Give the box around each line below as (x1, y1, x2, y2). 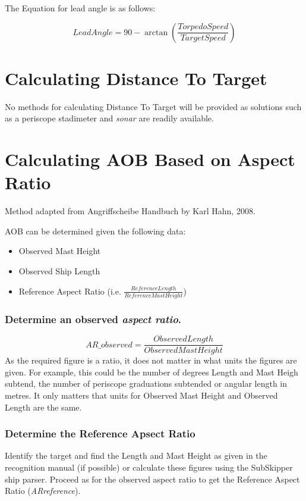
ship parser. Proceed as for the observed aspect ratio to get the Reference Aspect (5, 472, 300, 485)
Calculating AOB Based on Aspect (5, 147, 295, 171)
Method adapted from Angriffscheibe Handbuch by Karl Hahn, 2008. (5, 205, 255, 217)
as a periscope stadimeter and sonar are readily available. (5, 112, 214, 124)
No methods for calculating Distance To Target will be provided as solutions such (5, 100, 302, 112)
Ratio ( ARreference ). (5, 484, 81, 497)
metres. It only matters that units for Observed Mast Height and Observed (5, 389, 278, 401)
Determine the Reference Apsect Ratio (5, 426, 195, 441)
